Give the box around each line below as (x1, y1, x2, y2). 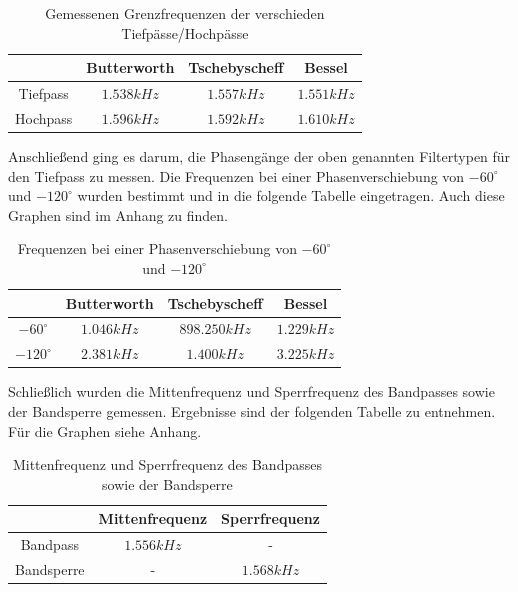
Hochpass (15, 107, 73, 128)
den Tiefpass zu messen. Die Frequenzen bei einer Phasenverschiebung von (8, 165, 465, 186)
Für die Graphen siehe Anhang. (8, 420, 202, 441)
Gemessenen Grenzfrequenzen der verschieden (45, 3, 325, 23)
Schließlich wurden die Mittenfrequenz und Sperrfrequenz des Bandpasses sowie (8, 381, 495, 402)
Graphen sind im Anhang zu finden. (8, 204, 228, 225)
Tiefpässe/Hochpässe (121, 22, 249, 43)
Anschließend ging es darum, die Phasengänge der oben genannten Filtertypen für (8, 145, 511, 166)
